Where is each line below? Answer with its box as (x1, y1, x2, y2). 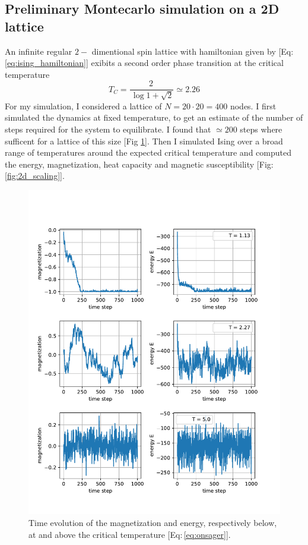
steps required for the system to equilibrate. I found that (5, 123, 211, 136)
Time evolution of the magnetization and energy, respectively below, (28, 516, 277, 529)
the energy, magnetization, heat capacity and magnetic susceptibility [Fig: (5, 157, 274, 170)
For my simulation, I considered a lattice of (5, 99, 162, 112)
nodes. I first (230, 99, 277, 112)
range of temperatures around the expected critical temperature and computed (5, 146, 291, 159)
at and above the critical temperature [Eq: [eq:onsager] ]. (28, 528, 231, 540)
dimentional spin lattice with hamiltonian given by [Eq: (91, 45, 294, 57)
